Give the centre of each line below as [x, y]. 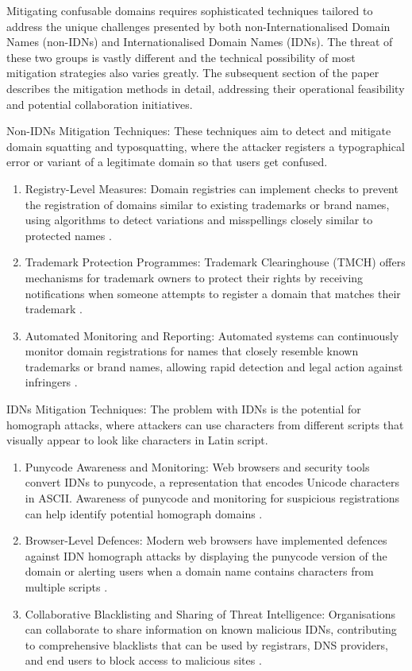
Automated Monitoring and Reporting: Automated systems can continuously [212, 335]
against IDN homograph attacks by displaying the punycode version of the [206, 555]
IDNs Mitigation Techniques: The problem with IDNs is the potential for [184, 409]
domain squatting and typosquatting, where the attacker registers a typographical [206, 146]
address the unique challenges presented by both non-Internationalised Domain [198, 26]
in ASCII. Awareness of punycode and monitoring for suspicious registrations [212, 498]
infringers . [51, 382]
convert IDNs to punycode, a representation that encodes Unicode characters [212, 482]
